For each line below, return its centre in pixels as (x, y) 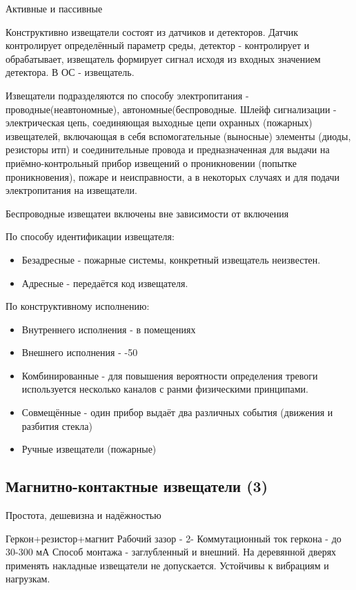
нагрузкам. (28, 579)
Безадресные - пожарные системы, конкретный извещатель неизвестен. (171, 259)
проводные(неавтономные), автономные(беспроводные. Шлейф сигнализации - (171, 109)
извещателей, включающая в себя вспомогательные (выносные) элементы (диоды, (178, 136)
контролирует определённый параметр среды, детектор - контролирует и (158, 45)
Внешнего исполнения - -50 (80, 352)
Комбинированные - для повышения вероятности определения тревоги (170, 375)
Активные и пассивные (54, 8)
